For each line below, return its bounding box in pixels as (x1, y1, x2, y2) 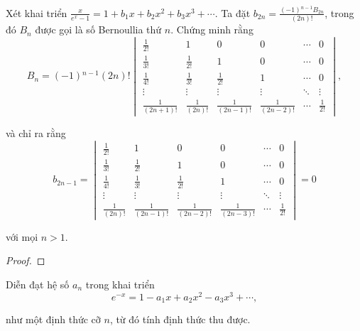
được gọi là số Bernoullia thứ (35, 22, 162, 37)
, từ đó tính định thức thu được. (109, 312, 251, 327)
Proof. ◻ (6, 253, 45, 268)
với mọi (6, 229, 38, 244)
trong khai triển (85, 276, 155, 291)
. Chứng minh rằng (170, 22, 253, 37)
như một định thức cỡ (6, 312, 101, 327)
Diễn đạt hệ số (6, 276, 70, 291)
